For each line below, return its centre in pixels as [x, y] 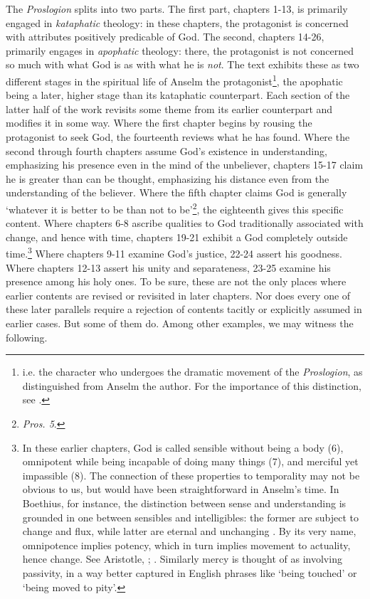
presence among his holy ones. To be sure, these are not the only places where [176, 281]
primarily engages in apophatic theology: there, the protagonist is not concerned [180, 50]
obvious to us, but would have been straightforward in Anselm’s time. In [181, 489]
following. [27, 337]
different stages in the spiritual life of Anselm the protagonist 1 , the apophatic [174, 80]
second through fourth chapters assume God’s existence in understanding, [166, 150]
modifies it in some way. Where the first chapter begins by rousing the [159, 123]
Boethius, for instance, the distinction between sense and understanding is [184, 503]
